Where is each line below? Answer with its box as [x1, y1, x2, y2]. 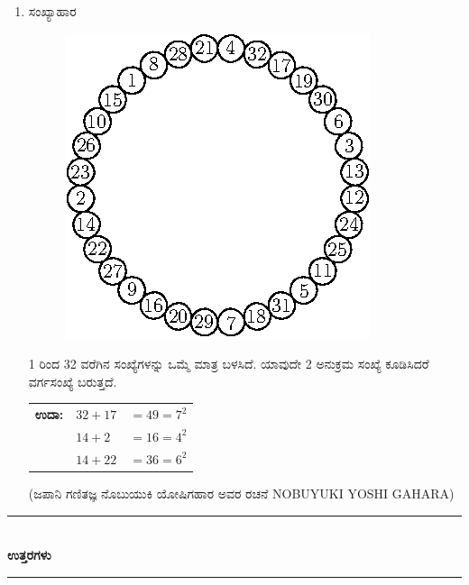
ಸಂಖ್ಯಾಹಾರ [28, 2, 77, 20]
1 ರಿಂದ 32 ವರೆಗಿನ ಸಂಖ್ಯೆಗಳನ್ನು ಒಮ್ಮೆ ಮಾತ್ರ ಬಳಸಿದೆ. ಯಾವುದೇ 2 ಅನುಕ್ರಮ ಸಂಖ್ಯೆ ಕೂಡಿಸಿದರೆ [28, 354, 429, 373]
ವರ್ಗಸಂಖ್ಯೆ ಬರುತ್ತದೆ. [28, 371, 117, 390]
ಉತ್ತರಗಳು [7, 545, 51, 564]
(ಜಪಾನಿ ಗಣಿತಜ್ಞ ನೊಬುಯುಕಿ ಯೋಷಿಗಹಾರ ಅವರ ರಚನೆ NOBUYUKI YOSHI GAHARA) [28, 483, 455, 502]
